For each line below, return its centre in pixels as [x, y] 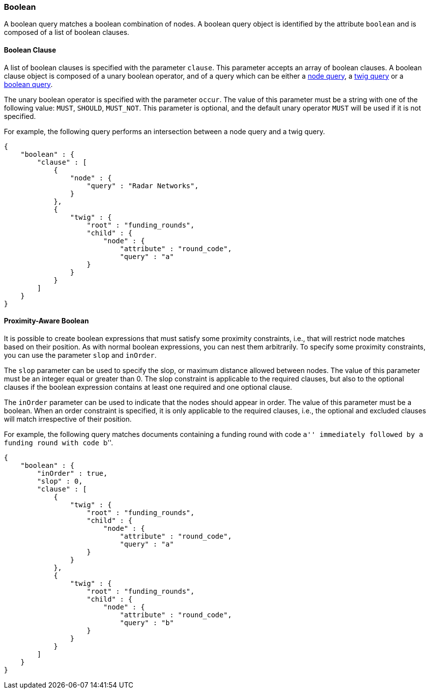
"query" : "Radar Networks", [143, 186]
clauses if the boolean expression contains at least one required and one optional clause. [148, 387]
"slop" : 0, [60, 481]
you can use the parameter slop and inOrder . [80, 355]
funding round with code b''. [58, 442]
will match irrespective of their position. [68, 419]
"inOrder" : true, [72, 473]
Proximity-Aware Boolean [46, 321]
